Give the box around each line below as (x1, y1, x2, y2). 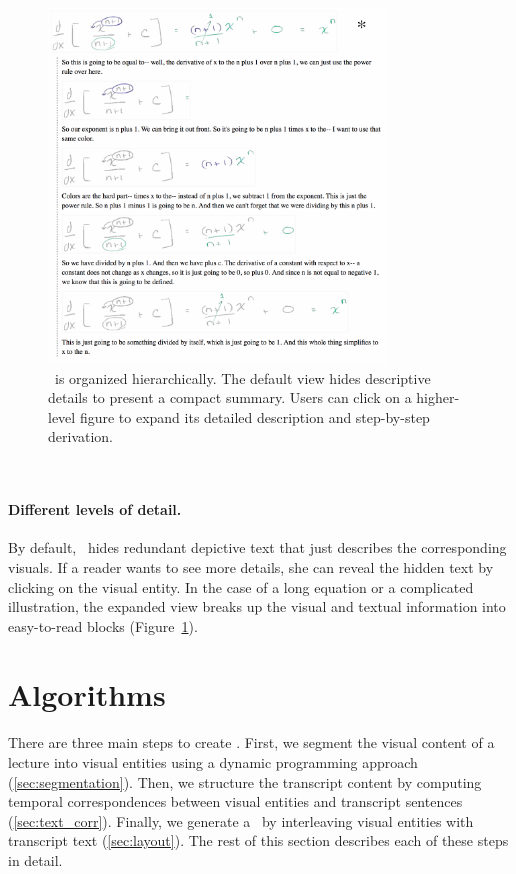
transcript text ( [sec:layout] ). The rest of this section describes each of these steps (8, 830, 509, 851)
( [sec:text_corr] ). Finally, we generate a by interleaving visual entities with (8, 810, 474, 831)
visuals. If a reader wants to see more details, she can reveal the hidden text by (8, 556, 494, 577)
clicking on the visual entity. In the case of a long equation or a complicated (8, 576, 474, 597)
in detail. (8, 849, 63, 870)
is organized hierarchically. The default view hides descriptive (54, 367, 431, 388)
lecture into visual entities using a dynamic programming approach (8, 752, 418, 773)
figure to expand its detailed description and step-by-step (79, 406, 430, 427)
